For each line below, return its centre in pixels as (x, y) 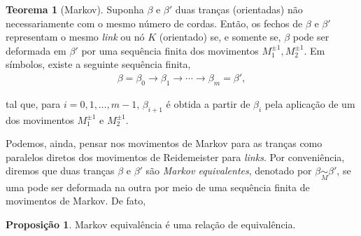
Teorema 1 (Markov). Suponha (75, 9)
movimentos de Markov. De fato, (76, 201)
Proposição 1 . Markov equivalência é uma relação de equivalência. (151, 224)
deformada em (36, 50)
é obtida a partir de (208, 103)
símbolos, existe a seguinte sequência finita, (98, 64)
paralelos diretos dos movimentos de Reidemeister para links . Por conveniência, (175, 157)
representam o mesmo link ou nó (75, 37)
